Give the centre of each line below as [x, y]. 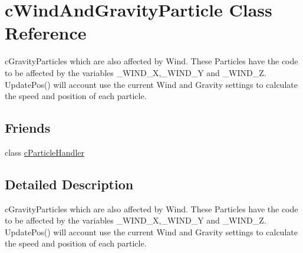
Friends [28, 128]
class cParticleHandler [45, 152]
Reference [46, 33]
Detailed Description [69, 184]
